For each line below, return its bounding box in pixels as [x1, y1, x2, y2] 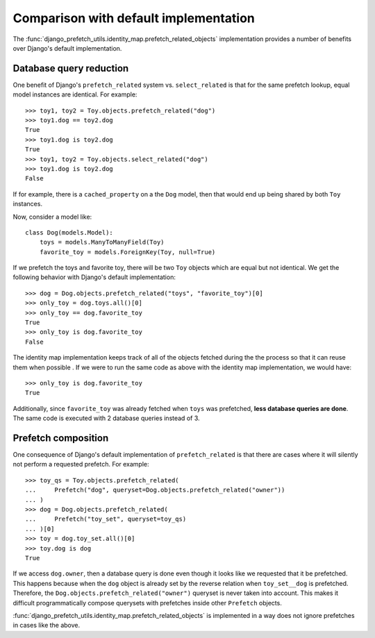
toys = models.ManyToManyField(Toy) [39, 238, 165, 246]
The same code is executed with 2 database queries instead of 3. [12, 414, 201, 423]
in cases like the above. [12, 621, 81, 630]
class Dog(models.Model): [25, 228, 114, 236]
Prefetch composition [12, 432, 109, 444]
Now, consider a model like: [12, 212, 92, 221]
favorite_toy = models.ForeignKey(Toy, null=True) [39, 248, 216, 256]
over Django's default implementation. [12, 44, 122, 52]
